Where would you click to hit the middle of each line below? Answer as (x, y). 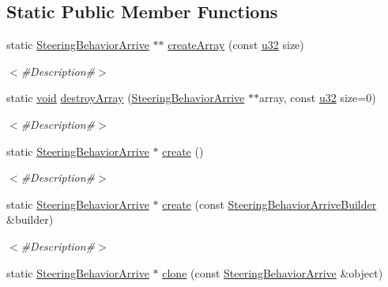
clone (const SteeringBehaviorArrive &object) (273, 272)
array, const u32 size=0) (317, 98)
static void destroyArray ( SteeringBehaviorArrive (126, 98)
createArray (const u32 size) (236, 45)
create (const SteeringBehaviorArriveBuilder (269, 204)
